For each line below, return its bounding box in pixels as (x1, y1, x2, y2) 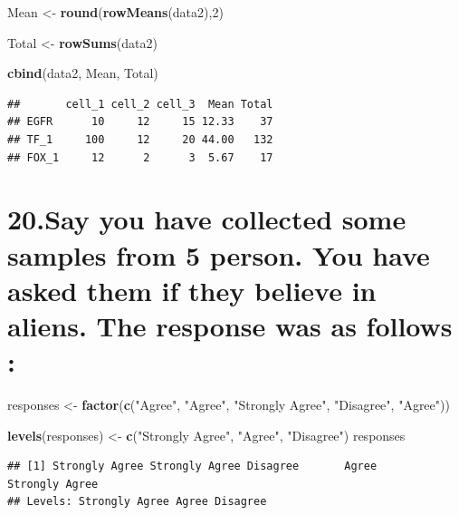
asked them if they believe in (7, 271, 377, 308)
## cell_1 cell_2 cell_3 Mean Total (7, 97, 273, 111)
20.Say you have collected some (7, 200, 406, 238)
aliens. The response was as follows (7, 306, 453, 344)
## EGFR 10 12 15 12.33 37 (7, 115, 273, 129)
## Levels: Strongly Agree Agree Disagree (7, 495, 267, 509)
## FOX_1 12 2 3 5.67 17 (7, 151, 273, 164)
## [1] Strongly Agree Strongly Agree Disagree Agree (7, 460, 378, 473)
